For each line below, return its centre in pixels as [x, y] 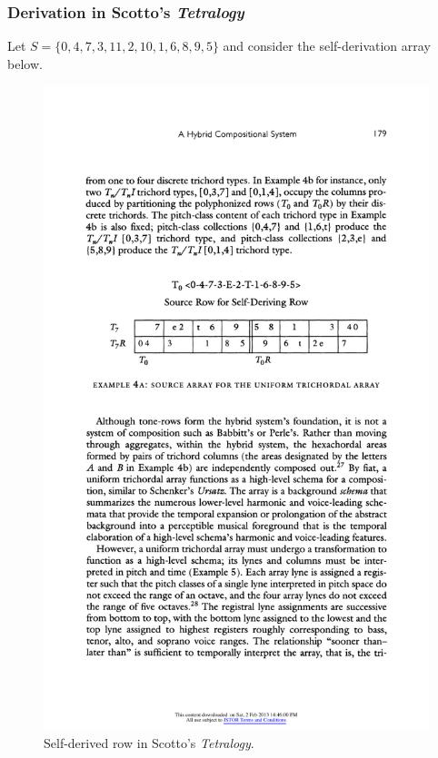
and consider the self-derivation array [327, 46]
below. [25, 63]
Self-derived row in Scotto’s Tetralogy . [149, 742]
